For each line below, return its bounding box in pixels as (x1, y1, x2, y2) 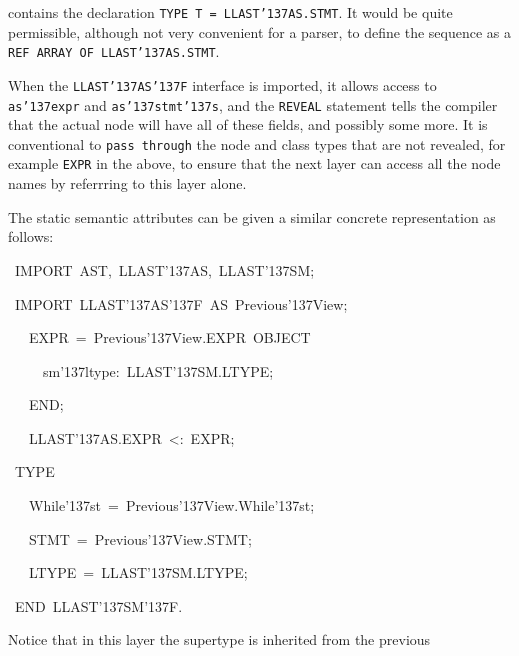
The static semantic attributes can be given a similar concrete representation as (8, 206, 496, 227)
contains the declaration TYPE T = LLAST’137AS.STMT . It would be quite (8, 2, 453, 22)
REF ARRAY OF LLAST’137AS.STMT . (8, 41, 220, 62)
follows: (8, 226, 54, 247)
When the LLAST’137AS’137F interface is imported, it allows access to (8, 74, 437, 95)
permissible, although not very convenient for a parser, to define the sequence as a (8, 21, 512, 42)
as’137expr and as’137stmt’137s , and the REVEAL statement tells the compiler (8, 94, 498, 115)
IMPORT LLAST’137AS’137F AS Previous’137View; (14, 293, 348, 314)
